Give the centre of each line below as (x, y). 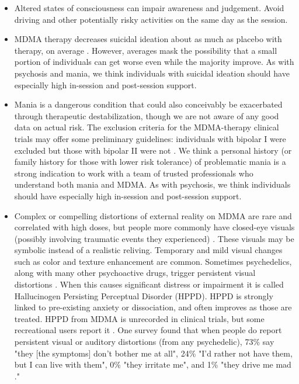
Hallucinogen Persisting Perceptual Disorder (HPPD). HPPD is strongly (144, 295)
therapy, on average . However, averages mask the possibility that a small (146, 50)
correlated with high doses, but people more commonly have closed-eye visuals (154, 227)
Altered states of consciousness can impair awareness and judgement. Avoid (149, 8)
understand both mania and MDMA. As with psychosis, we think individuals (152, 184)
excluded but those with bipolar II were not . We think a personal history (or (153, 150)
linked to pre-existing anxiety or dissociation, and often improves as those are (153, 307)
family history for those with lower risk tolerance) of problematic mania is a (150, 162)
